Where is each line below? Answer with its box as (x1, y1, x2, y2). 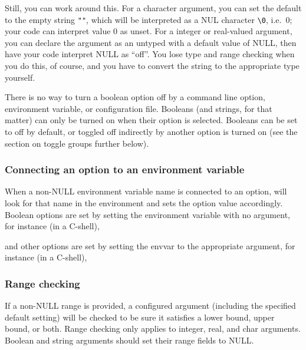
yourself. (5, 71, 35, 83)
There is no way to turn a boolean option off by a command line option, (5, 91, 265, 103)
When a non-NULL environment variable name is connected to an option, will (5, 185, 287, 197)
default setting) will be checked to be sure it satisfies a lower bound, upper (5, 311, 275, 323)
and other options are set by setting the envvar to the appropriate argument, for (5, 239, 295, 252)
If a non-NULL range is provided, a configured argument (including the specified (5, 299, 296, 312)
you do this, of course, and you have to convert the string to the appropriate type (5, 60, 300, 72)
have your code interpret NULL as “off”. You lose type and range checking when (5, 48, 295, 60)
